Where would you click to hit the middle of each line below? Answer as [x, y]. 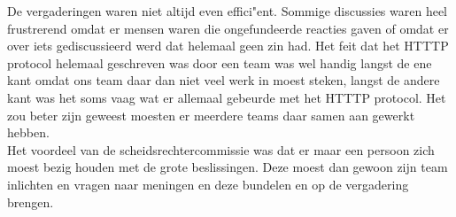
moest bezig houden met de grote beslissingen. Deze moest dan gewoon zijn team [228, 167]
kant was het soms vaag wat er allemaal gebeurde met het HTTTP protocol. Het [227, 97]
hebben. [28, 132]
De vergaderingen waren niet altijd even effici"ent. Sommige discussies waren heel [227, 11]
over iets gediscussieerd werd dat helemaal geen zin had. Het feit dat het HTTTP [228, 46]
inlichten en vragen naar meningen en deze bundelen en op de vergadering [208, 184]
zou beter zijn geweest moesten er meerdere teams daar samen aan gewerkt [211, 115]
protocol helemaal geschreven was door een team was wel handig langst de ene [220, 62]
